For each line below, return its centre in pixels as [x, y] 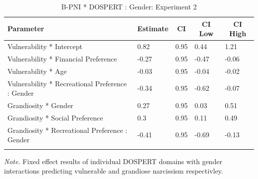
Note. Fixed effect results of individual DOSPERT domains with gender [113, 161]
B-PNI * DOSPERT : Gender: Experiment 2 [129, 6]
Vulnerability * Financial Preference [62, 58]
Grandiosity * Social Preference [55, 117]
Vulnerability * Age [37, 71]
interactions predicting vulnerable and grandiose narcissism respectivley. [114, 171]
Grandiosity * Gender [40, 105]
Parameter [26, 29]
